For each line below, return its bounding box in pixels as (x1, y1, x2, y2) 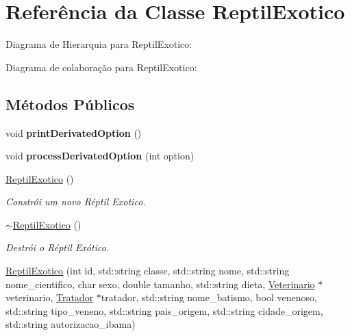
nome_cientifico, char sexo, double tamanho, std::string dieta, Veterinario (5, 276, 315, 291)
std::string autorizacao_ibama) (5, 317, 136, 331)
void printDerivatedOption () (5, 125, 142, 140)
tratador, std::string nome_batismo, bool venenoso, (101, 290, 317, 305)
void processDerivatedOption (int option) (5, 148, 195, 163)
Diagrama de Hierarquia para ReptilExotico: (5, 37, 192, 51)
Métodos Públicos (5, 93, 135, 114)
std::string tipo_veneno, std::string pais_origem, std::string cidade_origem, (5, 303, 323, 318)
